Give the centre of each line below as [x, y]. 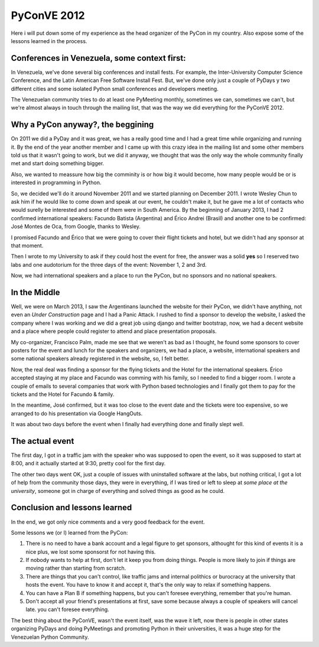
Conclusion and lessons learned [71, 508]
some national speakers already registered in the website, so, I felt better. [100, 359]
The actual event [43, 441]
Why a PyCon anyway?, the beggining [82, 125]
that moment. [27, 246]
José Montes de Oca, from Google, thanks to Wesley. [76, 227]
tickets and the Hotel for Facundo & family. [63, 394]
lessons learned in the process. [49, 41]
